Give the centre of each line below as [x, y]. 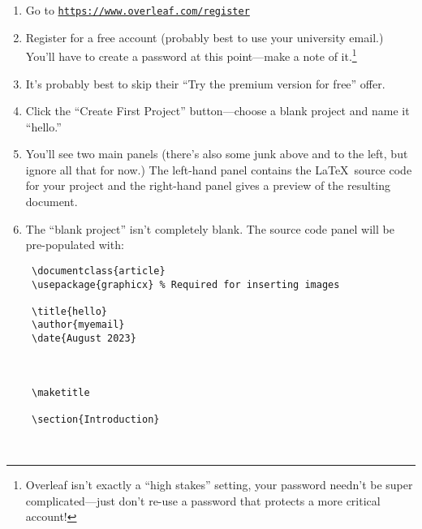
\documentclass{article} [98, 271]
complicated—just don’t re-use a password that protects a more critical [203, 500]
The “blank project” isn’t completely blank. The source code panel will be [210, 228]
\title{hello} [69, 311]
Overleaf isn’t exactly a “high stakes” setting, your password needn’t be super [219, 485]
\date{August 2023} [84, 339]
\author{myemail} [78, 325]
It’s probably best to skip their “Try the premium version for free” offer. [205, 83]
